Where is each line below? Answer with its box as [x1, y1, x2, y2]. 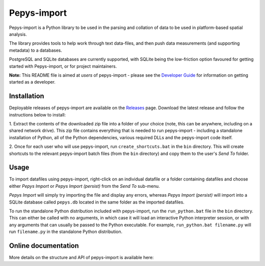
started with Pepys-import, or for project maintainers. [9, 63, 117, 69]
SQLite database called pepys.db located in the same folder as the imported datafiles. [9, 199, 185, 205]
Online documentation [9, 241, 79, 250]
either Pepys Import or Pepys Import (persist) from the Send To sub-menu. [9, 183, 160, 189]
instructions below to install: [9, 112, 66, 118]
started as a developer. [9, 79, 56, 85]
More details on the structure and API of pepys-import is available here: [9, 255, 154, 261]
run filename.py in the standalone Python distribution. [9, 229, 123, 235]
